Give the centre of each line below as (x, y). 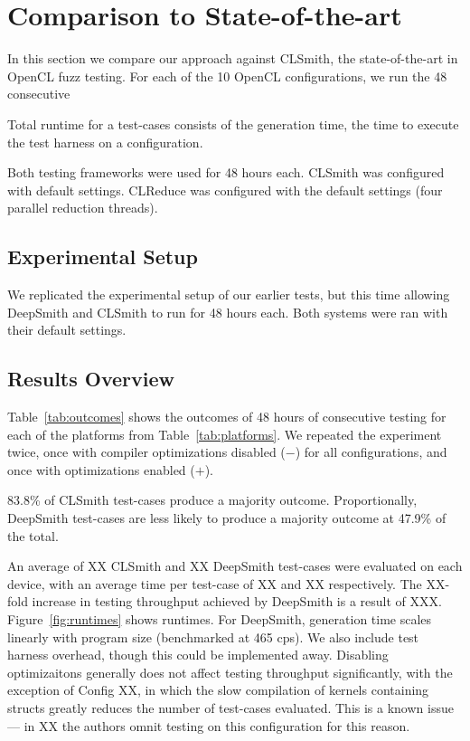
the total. (33, 535)
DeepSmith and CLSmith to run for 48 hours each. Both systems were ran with (228, 312)
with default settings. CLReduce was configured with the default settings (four (225, 190)
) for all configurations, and (371, 452)
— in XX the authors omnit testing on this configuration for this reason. (209, 725)
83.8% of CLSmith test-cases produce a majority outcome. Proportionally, (212, 500)
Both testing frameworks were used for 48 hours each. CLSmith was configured (226, 172)
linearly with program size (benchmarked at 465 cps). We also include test (213, 636)
